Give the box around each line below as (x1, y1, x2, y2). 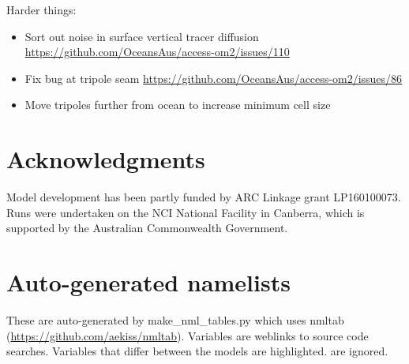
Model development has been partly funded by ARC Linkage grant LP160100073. (6, 189, 401, 205)
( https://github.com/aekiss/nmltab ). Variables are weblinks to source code (6, 327, 369, 343)
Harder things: (6, 2, 77, 17)
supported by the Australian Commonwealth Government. (6, 220, 288, 236)
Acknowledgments (6, 143, 205, 175)
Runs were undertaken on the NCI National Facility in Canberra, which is (6, 204, 365, 220)
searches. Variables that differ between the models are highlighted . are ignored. (6, 343, 388, 359)
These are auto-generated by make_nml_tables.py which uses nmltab (6, 312, 344, 328)
